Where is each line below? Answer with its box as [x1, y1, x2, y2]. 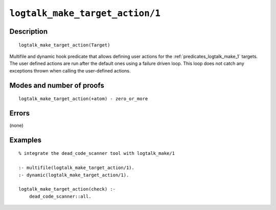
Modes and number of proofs [9, 81, 104, 89]
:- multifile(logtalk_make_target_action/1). [18, 165, 135, 171]
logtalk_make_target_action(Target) [18, 42, 110, 48]
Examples [9, 135, 42, 144]
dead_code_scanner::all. [29, 193, 91, 199]
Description [9, 27, 48, 36]
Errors [9, 109, 30, 118]
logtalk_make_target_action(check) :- [18, 186, 116, 192]
